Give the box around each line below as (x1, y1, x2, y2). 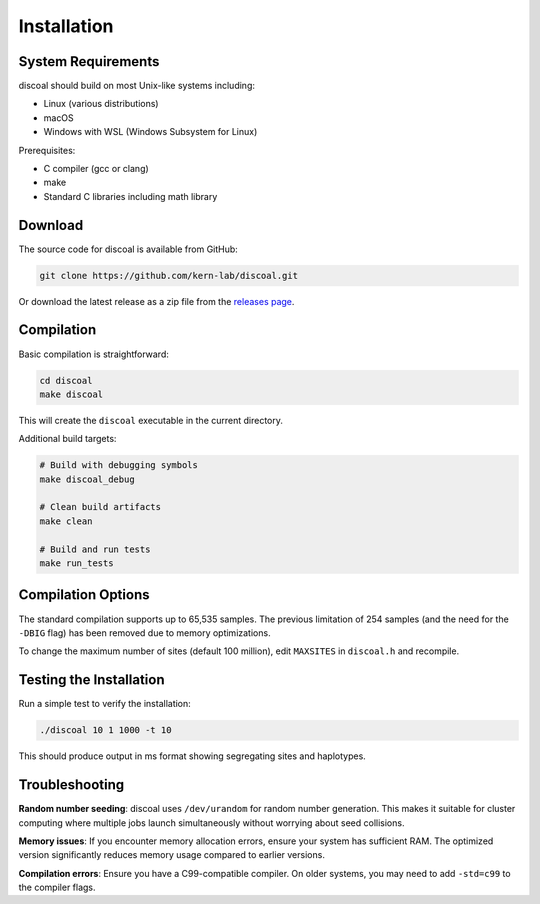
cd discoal (39, 375, 93, 386)
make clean (39, 515, 93, 527)
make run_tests (39, 558, 114, 569)
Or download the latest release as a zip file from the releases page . (18, 295, 295, 307)
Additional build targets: (18, 433, 117, 445)
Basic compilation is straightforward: (18, 348, 170, 360)
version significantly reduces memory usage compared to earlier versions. (18, 849, 325, 861)
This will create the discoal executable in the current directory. (18, 414, 284, 426)
